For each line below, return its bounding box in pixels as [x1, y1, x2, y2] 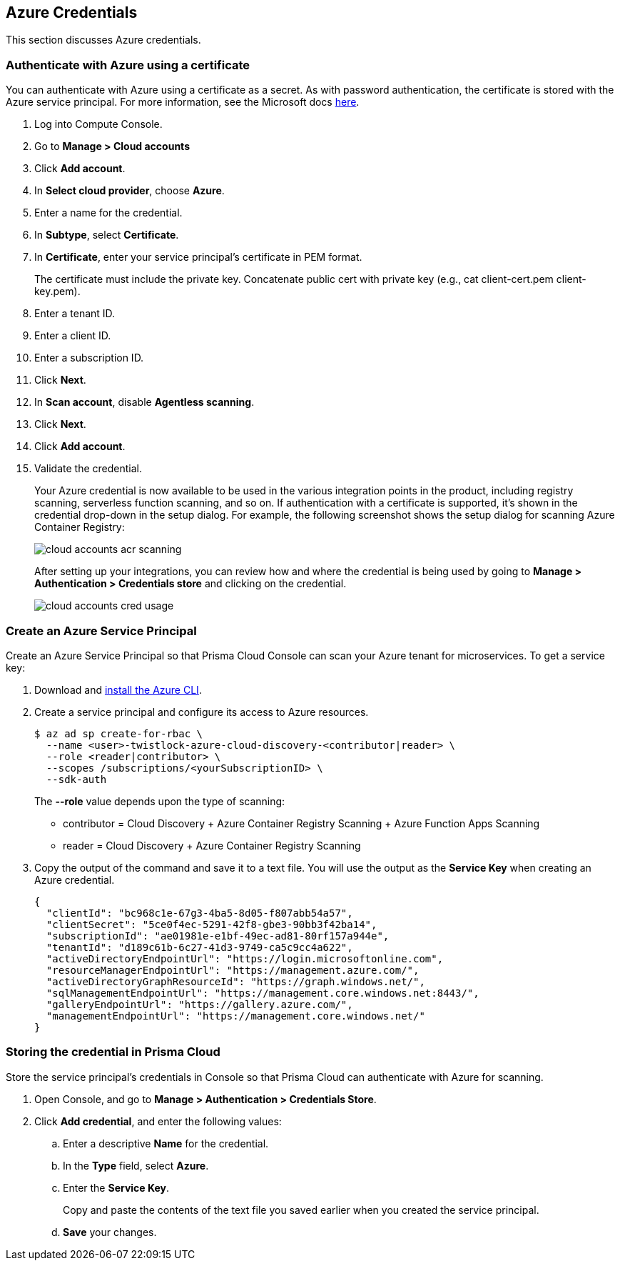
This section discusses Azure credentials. [6, 34, 201, 46]
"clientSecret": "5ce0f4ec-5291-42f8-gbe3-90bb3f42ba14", [46, 918, 377, 930]
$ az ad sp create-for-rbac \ [34, 727, 203, 739]
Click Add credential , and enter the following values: [34, 1115, 282, 1127]
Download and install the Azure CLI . [34, 683, 202, 696]
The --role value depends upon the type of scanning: [34, 794, 285, 807]
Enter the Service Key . [63, 1181, 170, 1194]
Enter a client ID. [34, 329, 111, 342]
